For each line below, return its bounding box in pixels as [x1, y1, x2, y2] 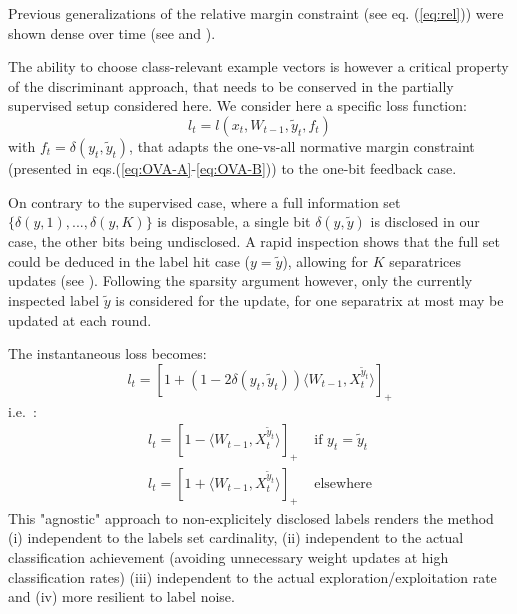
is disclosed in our [370, 211, 480, 232]
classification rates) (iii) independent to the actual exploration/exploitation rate [8, 566, 497, 587]
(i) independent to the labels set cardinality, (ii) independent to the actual [8, 527, 464, 548]
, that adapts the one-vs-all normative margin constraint [129, 135, 475, 156]
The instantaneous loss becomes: [8, 343, 207, 364]
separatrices [389, 250, 461, 271]
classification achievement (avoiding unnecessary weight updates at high [8, 546, 449, 567]
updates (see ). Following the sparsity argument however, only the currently [8, 270, 473, 291]
